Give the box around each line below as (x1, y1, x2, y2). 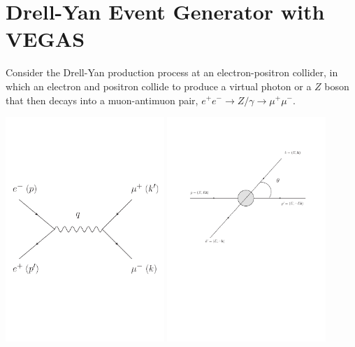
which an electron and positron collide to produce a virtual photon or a (6, 78, 312, 93)
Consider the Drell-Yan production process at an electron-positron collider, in (6, 65, 338, 80)
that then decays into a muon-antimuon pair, (6, 92, 198, 107)
